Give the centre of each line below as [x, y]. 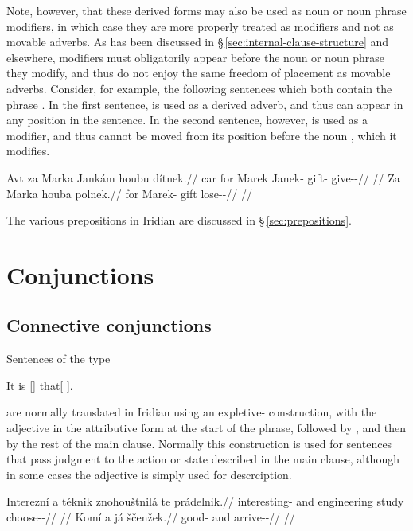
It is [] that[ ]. [40, 385]
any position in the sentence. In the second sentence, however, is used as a [187, 120]
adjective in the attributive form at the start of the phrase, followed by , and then [206, 428]
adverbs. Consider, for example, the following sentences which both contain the [199, 88]
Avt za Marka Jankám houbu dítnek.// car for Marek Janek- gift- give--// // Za [203, 177]
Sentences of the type [58, 359]
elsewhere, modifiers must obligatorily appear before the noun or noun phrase [196, 57]
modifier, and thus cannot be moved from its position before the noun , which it [202, 135]
